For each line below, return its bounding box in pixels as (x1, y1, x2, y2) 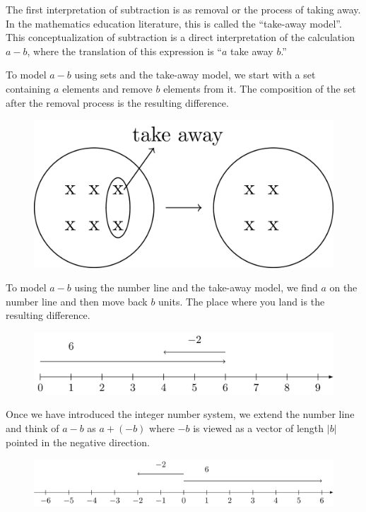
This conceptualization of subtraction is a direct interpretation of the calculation (6, 30, 355, 45)
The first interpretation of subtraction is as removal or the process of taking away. (6, 2, 361, 16)
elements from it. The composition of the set (163, 81, 356, 95)
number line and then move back (6, 293, 148, 308)
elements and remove (62, 81, 153, 95)
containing (6, 81, 51, 95)
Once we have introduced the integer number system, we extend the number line (6, 407, 355, 421)
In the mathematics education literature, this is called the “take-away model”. (6, 16, 342, 30)
